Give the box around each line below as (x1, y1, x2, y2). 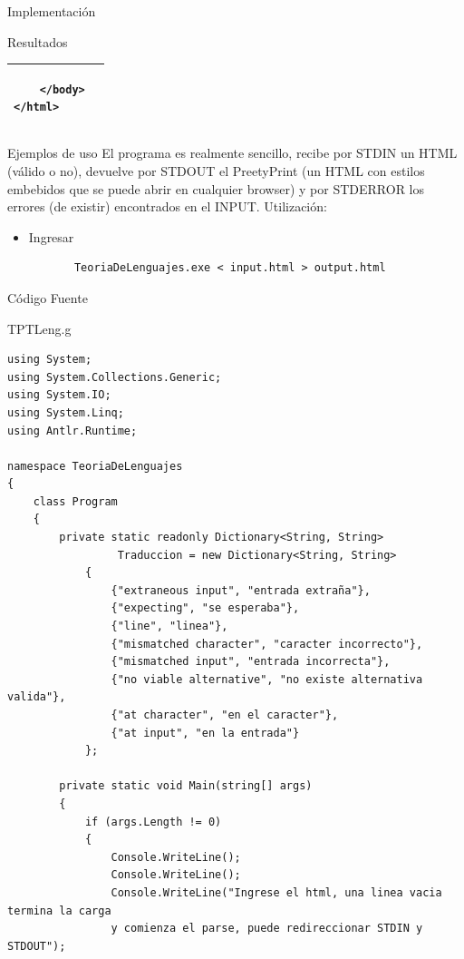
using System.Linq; (7, 406, 124, 419)
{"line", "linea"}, (111, 620, 228, 633)
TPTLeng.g (7, 318, 72, 338)
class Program (33, 494, 118, 508)
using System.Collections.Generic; (7, 370, 222, 384)
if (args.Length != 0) (84, 815, 222, 828)
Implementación (7, 2, 96, 20)
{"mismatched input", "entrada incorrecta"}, (111, 655, 391, 669)
